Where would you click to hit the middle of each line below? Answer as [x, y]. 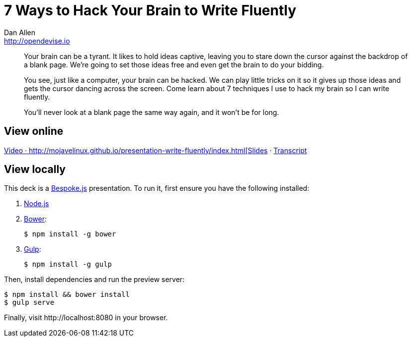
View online [34, 131]
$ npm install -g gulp [68, 264]
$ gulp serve [29, 303]
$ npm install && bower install [67, 295]
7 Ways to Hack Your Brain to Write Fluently [150, 10]
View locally [35, 170]
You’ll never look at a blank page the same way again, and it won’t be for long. [152, 112]
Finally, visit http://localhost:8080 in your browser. [86, 318]
